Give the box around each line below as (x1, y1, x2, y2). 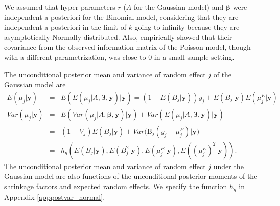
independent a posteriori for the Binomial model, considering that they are (4, 11, 239, 22)
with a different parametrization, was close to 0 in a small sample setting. (4, 51, 235, 62)
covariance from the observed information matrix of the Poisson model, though (4, 42, 251, 52)
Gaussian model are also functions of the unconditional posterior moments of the (4, 171, 258, 181)
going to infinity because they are (134, 22, 240, 32)
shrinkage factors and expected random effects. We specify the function (4, 181, 227, 192)
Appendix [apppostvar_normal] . (4, 191, 105, 202)
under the (213, 160, 244, 171)
